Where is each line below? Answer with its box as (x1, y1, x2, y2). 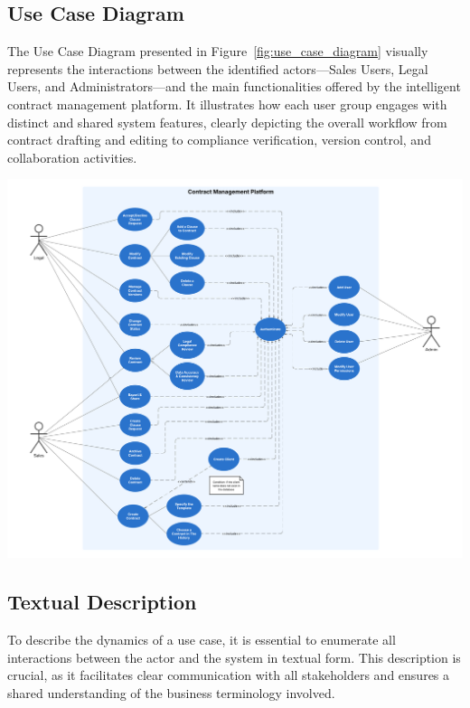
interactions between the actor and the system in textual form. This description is (7, 647, 461, 666)
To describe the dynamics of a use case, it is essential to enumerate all (7, 630, 396, 648)
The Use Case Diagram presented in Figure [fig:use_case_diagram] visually (7, 42, 428, 61)
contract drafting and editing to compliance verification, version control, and (7, 130, 431, 149)
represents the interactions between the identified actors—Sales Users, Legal (7, 59, 428, 78)
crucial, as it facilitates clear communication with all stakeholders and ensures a (7, 666, 450, 684)
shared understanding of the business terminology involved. (7, 683, 335, 702)
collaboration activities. (7, 147, 137, 166)
